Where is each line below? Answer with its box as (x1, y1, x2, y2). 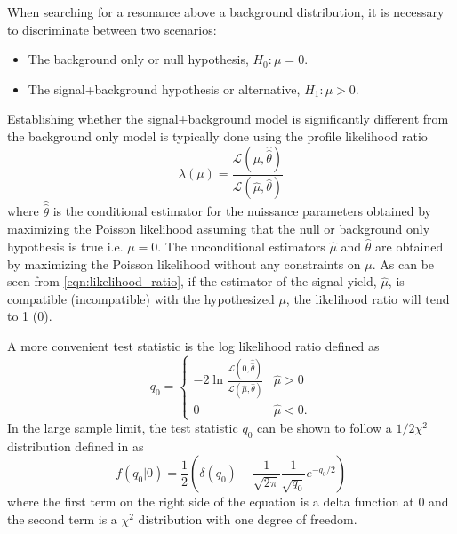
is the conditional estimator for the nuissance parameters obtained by (52, 202, 431, 220)
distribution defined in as (7, 436, 144, 455)
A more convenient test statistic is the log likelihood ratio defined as (7, 337, 380, 355)
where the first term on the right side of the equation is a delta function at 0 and (7, 492, 449, 511)
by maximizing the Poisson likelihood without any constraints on (7, 254, 361, 273)
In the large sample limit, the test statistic (7, 418, 238, 437)
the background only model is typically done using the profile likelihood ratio (7, 126, 428, 145)
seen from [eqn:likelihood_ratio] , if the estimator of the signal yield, (7, 272, 377, 291)
